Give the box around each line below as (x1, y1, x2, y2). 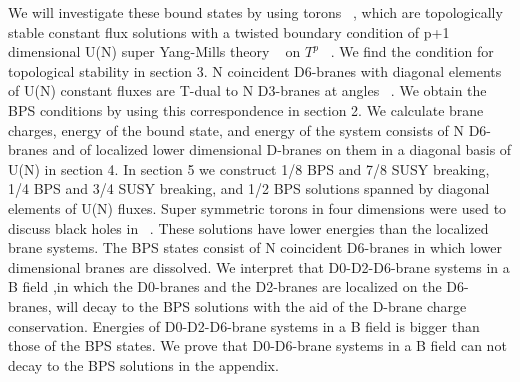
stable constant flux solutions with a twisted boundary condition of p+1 (8, 21, 450, 42)
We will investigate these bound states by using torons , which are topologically (8, 2, 503, 22)
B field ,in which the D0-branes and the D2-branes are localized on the (8, 276, 442, 297)
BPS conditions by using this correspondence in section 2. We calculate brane (8, 99, 484, 120)
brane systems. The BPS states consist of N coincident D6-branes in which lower (8, 237, 502, 258)
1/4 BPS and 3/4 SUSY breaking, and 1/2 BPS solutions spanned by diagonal (8, 178, 490, 199)
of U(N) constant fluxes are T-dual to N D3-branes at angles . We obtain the (8, 80, 487, 101)
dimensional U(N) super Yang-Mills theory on (8, 41, 301, 62)
